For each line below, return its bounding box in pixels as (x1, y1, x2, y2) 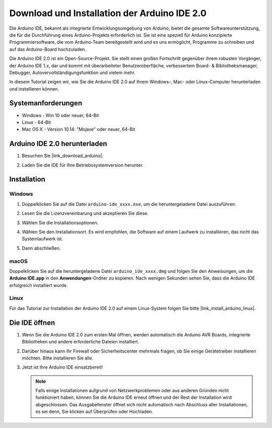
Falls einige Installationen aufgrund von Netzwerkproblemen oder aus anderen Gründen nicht (35, 388, 229, 394)
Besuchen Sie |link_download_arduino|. (22, 153, 103, 159)
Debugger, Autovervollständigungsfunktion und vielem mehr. (9, 69, 135, 76)
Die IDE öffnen (9, 318, 55, 327)
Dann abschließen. (22, 245, 61, 251)
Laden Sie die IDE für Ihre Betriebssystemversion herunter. (22, 162, 144, 168)
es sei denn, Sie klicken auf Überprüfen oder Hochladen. (35, 408, 154, 415)
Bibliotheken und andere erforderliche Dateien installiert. (22, 339, 140, 345)
